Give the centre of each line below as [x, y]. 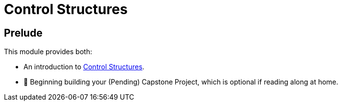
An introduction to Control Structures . [84, 67]
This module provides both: [48, 52]
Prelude [23, 33]
